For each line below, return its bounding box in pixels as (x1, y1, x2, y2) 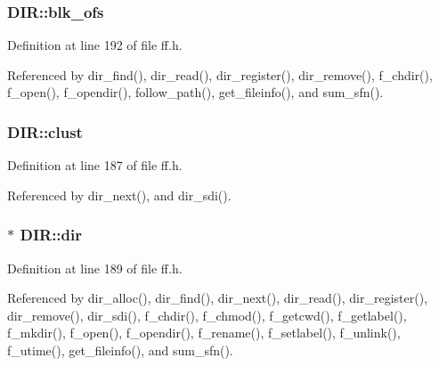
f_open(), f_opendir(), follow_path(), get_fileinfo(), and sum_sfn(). (7, 83, 384, 102)
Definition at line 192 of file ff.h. (7, 36, 183, 54)
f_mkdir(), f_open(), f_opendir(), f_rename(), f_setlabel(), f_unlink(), (7, 323, 401, 342)
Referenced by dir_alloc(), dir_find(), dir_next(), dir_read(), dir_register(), (7, 289, 428, 307)
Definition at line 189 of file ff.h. (7, 258, 183, 277)
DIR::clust (7, 120, 83, 142)
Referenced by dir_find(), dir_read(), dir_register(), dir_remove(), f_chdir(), (7, 65, 433, 84)
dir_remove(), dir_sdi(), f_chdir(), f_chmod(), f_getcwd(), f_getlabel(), (7, 305, 407, 324)
